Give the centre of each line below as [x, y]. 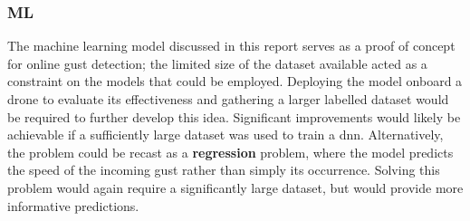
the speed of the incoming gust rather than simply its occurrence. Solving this [224, 170]
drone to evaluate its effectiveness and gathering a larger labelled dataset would [228, 99]
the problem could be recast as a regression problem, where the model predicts [230, 152]
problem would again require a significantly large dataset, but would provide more [235, 187]
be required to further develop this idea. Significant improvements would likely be [234, 116]
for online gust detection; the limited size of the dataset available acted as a [217, 63]
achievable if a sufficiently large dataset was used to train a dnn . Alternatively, [225, 135]
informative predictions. [73, 205]
